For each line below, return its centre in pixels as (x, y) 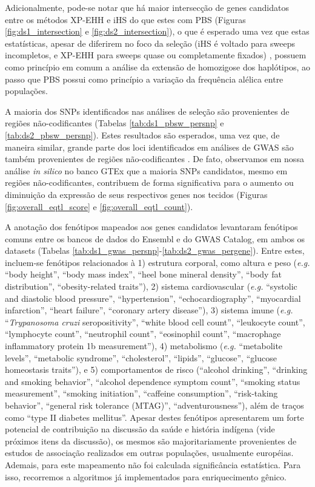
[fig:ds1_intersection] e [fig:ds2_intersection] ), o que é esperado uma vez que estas (157, 31)
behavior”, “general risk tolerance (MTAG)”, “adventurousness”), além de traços (154, 405)
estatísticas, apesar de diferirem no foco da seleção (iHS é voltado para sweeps (150, 43)
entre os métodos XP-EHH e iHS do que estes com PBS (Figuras (125, 19)
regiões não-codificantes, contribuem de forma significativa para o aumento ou (149, 182)
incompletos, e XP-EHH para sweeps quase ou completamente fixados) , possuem (156, 55)
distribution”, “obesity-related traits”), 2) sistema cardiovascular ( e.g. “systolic (151, 286)
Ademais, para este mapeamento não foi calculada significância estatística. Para (153, 464)
